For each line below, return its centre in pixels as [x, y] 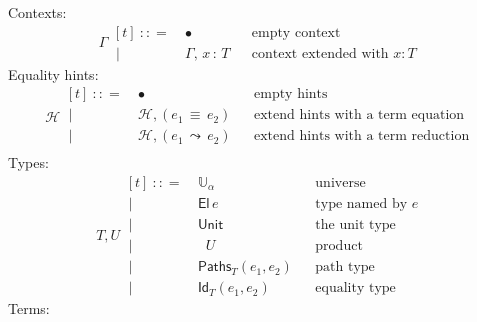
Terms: [29, 308]
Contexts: [37, 12]
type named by [361, 204]
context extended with [320, 53]
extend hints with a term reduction [362, 136]
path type [345, 267]
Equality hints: [53, 73]
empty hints [291, 94]
